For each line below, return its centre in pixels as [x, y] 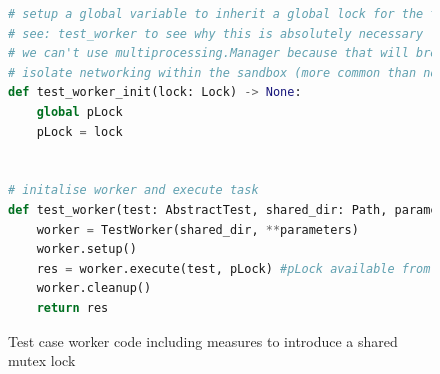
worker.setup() [86, 249]
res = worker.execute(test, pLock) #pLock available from [233, 268]
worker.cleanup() [94, 288]
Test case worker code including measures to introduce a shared [203, 340]
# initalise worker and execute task [133, 190]
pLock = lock [79, 131]
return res [72, 307]
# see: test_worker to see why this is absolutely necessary [216, 33]
